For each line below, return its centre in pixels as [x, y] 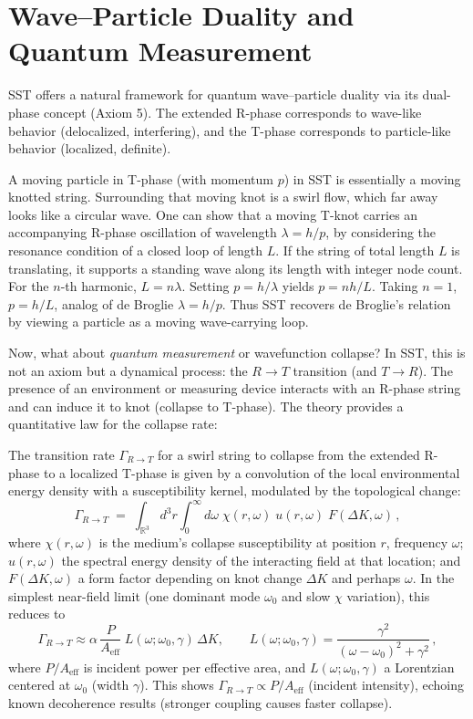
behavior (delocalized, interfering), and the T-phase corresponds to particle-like [230, 130]
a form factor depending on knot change [190, 578]
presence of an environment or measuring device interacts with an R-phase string [235, 388]
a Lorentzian [419, 667]
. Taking [395, 286]
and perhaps [366, 578]
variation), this [388, 595]
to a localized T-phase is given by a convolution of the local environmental [252, 472]
